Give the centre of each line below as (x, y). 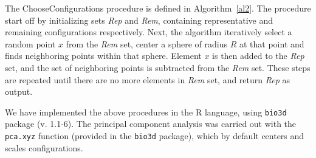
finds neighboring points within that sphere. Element (103, 56)
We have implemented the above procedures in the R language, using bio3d (146, 112)
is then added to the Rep (258, 56)
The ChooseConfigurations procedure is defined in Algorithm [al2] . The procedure (158, 8)
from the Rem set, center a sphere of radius (147, 43)
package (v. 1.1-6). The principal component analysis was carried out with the (151, 124)
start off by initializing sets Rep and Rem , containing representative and (139, 20)
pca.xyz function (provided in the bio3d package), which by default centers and (155, 136)
